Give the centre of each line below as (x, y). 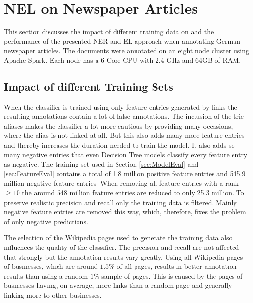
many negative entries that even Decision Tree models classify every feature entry (126, 154)
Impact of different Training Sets (88, 86)
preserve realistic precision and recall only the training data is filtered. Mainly (120, 202)
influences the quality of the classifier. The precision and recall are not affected (122, 247)
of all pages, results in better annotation (177, 266)
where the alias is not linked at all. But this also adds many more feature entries (124, 135)
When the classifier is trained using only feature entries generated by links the (121, 106)
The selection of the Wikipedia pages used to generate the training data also (118, 237)
